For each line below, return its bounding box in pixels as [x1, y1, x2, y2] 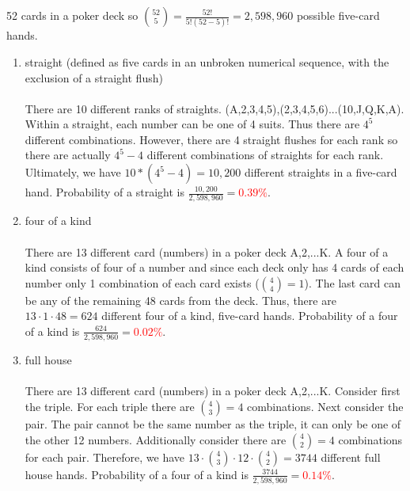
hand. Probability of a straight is [25, 184, 184, 200]
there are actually [25, 147, 111, 163]
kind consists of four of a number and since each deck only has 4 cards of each [25, 259, 404, 276]
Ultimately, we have [25, 164, 121, 181]
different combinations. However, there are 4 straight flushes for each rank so [25, 131, 398, 147]
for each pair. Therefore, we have [25, 448, 184, 465]
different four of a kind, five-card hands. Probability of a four [101, 307, 398, 324]
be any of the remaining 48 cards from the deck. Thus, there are [25, 291, 336, 308]
